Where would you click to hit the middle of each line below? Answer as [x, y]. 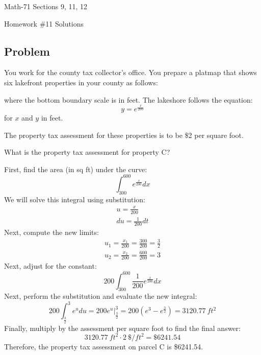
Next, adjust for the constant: [50, 266]
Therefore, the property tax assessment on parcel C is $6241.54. [104, 346]
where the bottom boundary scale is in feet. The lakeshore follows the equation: [128, 99]
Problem [27, 51]
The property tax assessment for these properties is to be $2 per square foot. [124, 135]
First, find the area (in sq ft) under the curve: [76, 169]
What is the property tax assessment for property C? [87, 152]
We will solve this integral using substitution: [75, 199]
